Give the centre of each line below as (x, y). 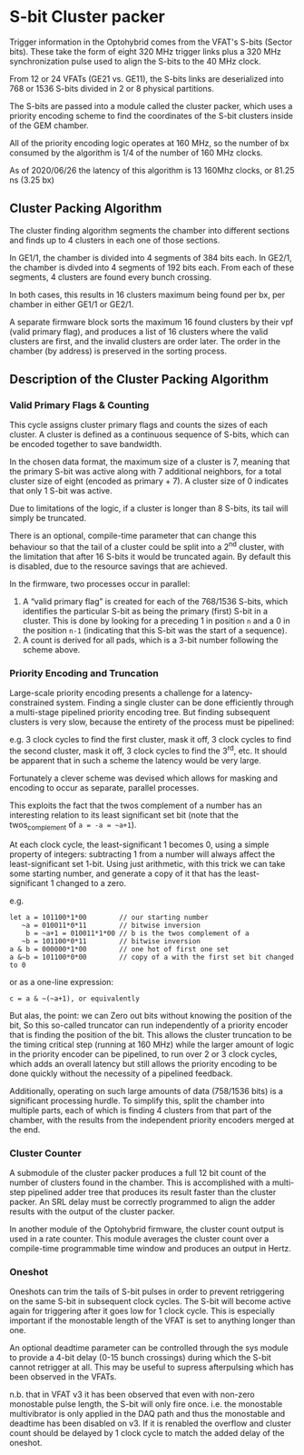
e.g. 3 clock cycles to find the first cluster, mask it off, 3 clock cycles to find (151, 740)
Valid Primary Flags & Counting (79, 405)
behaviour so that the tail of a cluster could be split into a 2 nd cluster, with (147, 546)
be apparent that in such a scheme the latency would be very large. (135, 761)
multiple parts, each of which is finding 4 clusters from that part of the (141, 1110)
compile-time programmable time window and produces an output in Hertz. (151, 1249)
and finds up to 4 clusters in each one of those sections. (115, 240)
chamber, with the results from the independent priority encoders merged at (152, 1120)
